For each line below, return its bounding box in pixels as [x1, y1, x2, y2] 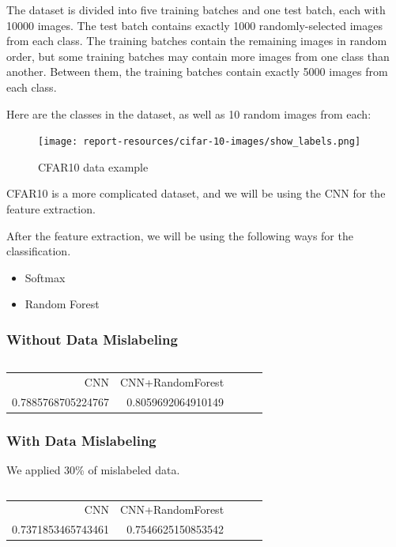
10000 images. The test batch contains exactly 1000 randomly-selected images [6, 17, 383, 33]
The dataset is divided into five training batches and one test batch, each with [6, 2, 386, 17]
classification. [6, 243, 71, 259]
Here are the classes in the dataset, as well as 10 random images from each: [6, 105, 371, 122]
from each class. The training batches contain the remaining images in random [6, 32, 387, 49]
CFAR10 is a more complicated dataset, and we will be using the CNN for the [6, 185, 386, 202]
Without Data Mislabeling [6, 329, 178, 349]
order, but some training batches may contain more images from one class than [6, 47, 390, 64]
